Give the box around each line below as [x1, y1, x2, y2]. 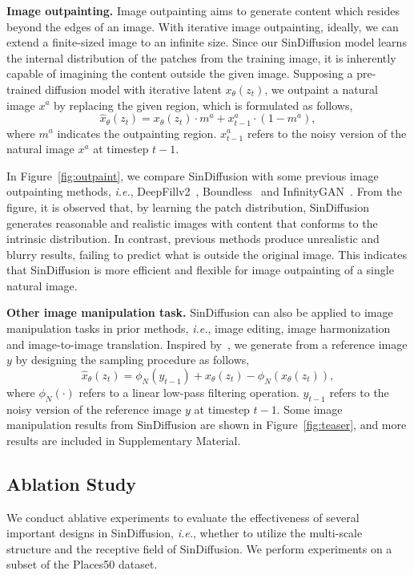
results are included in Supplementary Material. [6, 431, 241, 448]
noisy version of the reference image [6, 400, 182, 417]
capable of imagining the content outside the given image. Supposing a [6, 65, 353, 82]
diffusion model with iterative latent [45, 80, 222, 97]
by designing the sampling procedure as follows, [15, 351, 250, 368]
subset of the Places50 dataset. [6, 556, 158, 573]
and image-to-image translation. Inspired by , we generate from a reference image [6, 335, 408, 352]
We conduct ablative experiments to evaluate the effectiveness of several [6, 508, 360, 525]
